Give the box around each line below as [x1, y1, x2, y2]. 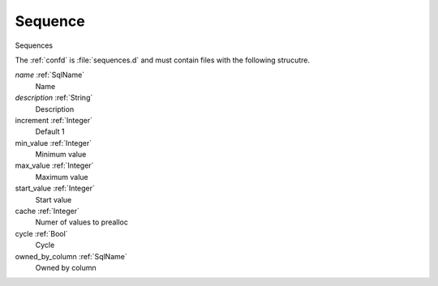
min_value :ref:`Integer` [15, 138, 92, 147]
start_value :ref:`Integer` [15, 183, 95, 194]
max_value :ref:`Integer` [15, 160, 94, 170]
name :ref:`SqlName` [15, 70, 85, 80]
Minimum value [35, 150, 87, 160]
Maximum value [35, 172, 88, 181]
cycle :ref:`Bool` [15, 228, 68, 238]
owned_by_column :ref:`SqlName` [15, 251, 127, 261]
